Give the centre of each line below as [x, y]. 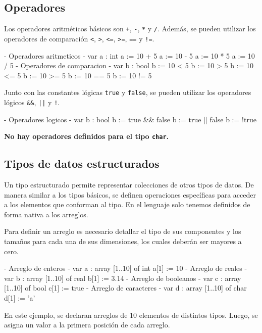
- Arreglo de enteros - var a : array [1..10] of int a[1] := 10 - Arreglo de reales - [126, 268]
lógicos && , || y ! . [32, 102]
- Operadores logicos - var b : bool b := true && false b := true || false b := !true [130, 119]
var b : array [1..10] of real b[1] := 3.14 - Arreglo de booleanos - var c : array [123, 278]
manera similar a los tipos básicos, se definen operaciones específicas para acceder [130, 194]
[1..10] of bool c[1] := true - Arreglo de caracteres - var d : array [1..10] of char [125, 288]
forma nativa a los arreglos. [46, 214]
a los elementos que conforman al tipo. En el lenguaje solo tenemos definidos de [127, 204]
